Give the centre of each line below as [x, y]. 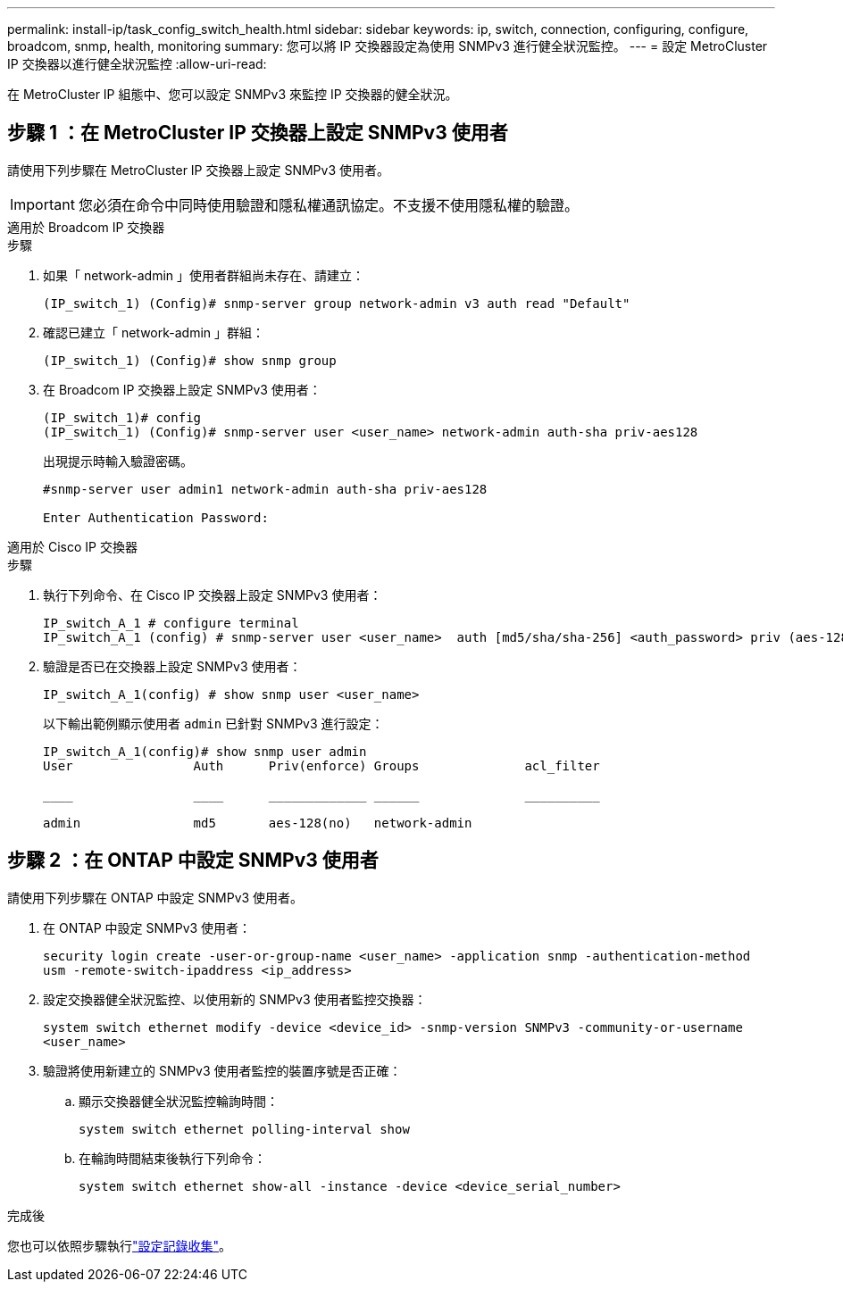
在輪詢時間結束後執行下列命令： [172, 1158]
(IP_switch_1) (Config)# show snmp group [190, 360]
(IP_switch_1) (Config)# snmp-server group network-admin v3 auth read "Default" [337, 303]
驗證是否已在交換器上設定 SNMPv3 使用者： [172, 666]
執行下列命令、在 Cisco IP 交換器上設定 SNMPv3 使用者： [213, 595]
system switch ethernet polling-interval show [244, 1129]
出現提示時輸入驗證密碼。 [118, 461]
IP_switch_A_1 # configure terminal [171, 623]
